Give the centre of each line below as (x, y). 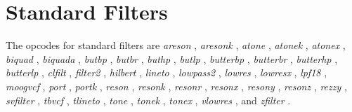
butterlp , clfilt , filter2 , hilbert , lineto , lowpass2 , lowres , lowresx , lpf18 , (167, 72)
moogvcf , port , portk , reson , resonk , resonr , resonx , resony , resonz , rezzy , (176, 86)
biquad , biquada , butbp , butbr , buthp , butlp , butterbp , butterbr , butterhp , (172, 58)
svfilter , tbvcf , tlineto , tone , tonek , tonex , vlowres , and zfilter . (148, 100)
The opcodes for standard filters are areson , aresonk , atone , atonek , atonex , (176, 45)
